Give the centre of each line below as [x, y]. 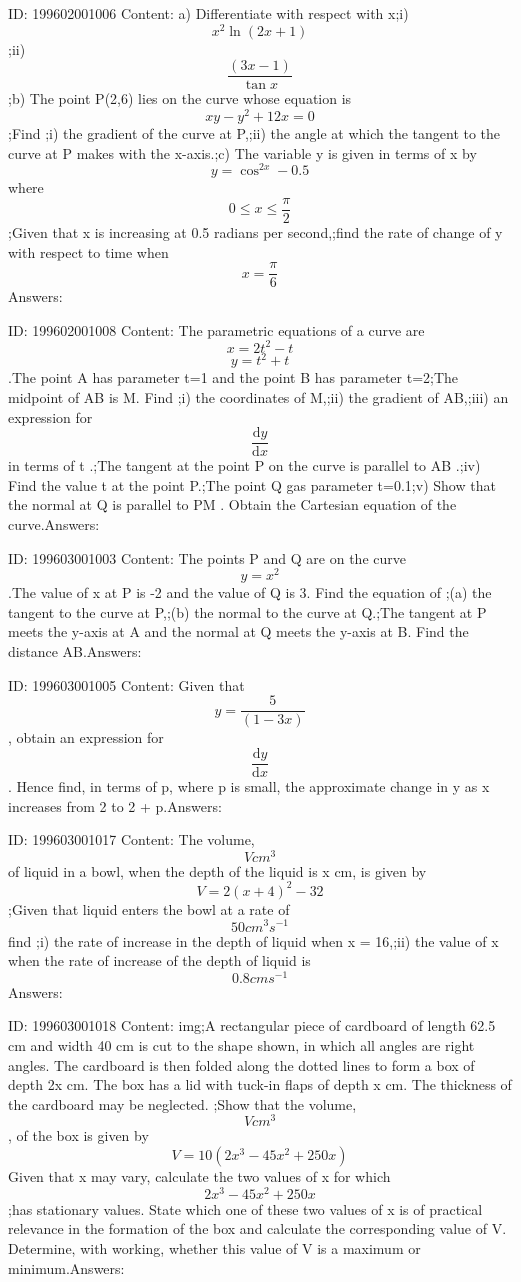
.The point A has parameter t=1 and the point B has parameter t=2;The [233, 377]
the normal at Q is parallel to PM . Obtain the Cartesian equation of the [232, 504]
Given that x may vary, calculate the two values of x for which [199, 1176]
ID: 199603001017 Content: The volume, [131, 839]
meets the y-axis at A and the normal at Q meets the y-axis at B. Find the [238, 631]
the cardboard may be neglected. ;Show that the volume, [182, 1103]
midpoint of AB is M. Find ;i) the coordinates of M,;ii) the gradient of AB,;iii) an [258, 396]
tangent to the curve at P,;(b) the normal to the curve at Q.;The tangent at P [247, 611]
